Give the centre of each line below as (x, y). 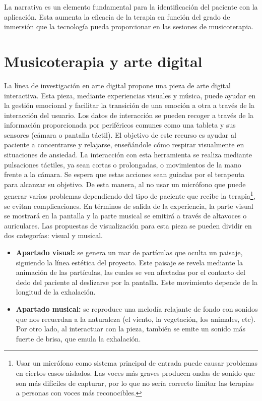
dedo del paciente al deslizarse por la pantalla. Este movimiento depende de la (137, 282)
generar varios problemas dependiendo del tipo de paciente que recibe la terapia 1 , (130, 195)
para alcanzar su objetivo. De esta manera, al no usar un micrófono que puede (125, 184)
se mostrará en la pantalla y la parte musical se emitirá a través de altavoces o (125, 216)
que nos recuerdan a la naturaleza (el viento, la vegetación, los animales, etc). (136, 319)
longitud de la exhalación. (56, 292)
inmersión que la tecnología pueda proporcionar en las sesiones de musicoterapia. (129, 26)
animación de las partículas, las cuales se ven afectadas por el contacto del (130, 272)
